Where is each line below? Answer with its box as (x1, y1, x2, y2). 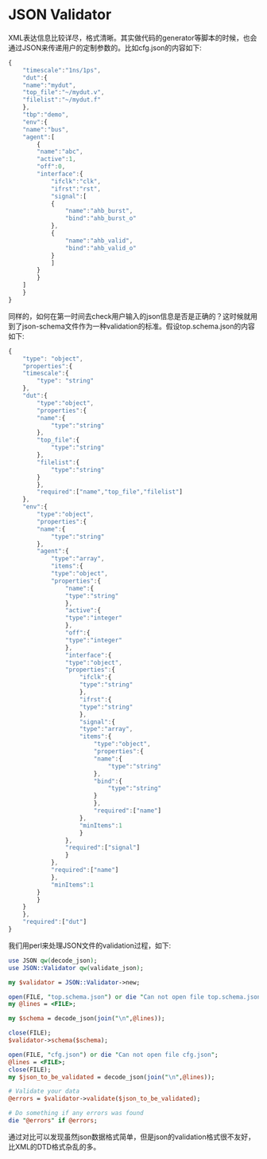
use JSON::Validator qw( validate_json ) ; (8, 964, 145, 972)
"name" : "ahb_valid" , (64, 237, 133, 245)
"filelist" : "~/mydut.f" (22, 96, 102, 104)
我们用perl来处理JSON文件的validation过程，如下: (8, 941, 172, 950)
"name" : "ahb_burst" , (64, 207, 133, 215)
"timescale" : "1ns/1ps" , (22, 66, 102, 74)
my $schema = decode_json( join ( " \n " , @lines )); (8, 1015, 165, 1023)
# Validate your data (8, 1087, 80, 1095)
